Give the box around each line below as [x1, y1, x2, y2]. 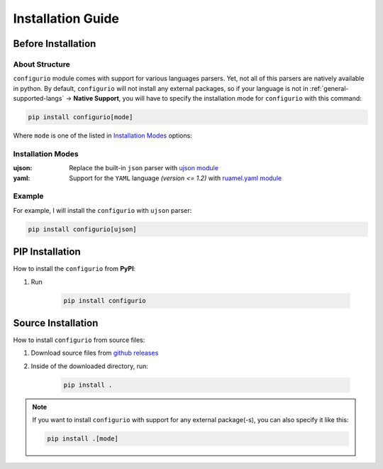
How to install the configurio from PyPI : [13, 265, 136, 273]
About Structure [13, 59, 70, 69]
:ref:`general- [309, 84, 349, 92]
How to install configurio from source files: [13, 336, 145, 344]
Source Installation [13, 317, 99, 329]
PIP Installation [13, 245, 81, 258]
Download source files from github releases [30, 348, 159, 358]
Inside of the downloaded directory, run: [30, 362, 148, 370]
